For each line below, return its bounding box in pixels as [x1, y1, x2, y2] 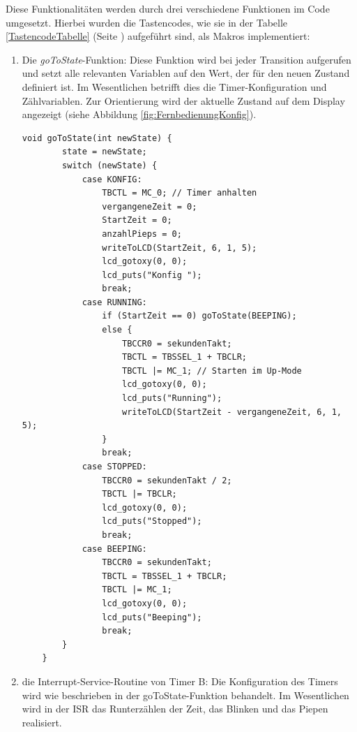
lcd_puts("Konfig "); [102, 270, 202, 280]
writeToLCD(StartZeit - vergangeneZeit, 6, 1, [121, 407, 342, 417]
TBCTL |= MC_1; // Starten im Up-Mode [121, 365, 302, 376]
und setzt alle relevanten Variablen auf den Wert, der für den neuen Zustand [22, 66, 350, 80]
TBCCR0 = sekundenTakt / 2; [102, 475, 232, 485]
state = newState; [62, 147, 147, 157]
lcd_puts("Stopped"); [102, 516, 202, 527]
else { [102, 325, 132, 335]
